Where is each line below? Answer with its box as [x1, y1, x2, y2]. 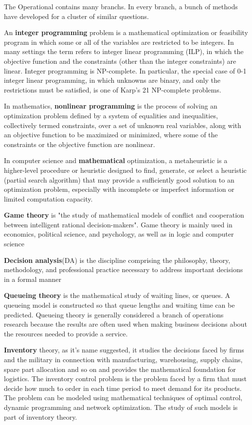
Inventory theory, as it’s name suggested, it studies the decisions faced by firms [4, 345, 244, 355]
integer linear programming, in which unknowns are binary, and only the [4, 75, 220, 85]
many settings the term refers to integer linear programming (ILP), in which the [4, 46, 244, 56]
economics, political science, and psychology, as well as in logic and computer [4, 229, 234, 239]
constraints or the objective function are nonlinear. [4, 139, 155, 149]
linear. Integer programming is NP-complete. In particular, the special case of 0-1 [4, 65, 247, 75]
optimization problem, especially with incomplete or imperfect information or [4, 184, 234, 194]
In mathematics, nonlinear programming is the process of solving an [4, 101, 217, 111]
